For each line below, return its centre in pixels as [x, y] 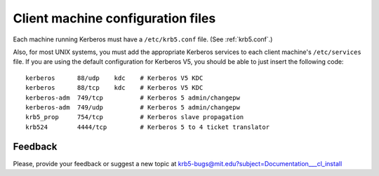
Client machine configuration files [114, 18]
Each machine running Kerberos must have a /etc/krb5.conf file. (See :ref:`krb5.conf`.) [143, 39]
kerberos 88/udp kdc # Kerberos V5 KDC [114, 78]
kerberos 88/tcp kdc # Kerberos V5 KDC [114, 88]
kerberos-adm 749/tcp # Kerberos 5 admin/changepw [133, 97]
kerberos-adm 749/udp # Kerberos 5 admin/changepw [133, 107]
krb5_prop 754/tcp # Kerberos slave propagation [135, 117]
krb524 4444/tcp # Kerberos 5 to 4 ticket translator [148, 127]
